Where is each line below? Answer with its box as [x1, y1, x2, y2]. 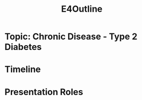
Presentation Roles [4, 86, 84, 98]
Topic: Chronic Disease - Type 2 [4, 31, 138, 42]
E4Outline [61, 3, 103, 15]
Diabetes [4, 42, 42, 52]
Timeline [4, 64, 41, 75]
